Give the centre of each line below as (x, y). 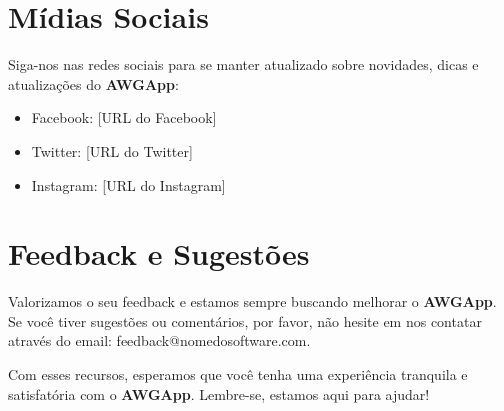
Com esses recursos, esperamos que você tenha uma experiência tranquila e (238, 374)
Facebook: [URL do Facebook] (124, 117)
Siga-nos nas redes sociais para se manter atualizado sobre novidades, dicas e (243, 64)
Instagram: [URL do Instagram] (128, 184)
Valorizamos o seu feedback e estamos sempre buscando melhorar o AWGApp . (252, 301)
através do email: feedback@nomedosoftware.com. (159, 340)
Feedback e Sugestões (159, 253)
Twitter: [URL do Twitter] (112, 150)
